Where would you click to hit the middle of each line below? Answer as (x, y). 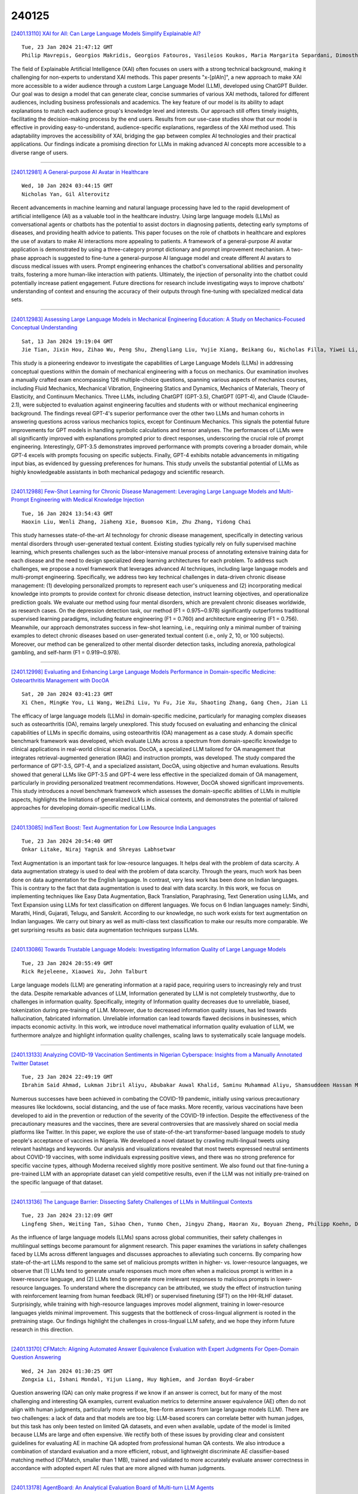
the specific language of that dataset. (57, 1182)
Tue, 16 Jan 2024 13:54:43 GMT (67, 513)
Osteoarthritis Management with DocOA (60, 680)
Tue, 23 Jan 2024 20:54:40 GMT (67, 841)
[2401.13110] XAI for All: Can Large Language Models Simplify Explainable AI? (106, 33)
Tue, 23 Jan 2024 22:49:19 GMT (67, 1077)
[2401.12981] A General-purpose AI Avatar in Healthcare (80, 172)
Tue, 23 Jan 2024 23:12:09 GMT (67, 1216)
